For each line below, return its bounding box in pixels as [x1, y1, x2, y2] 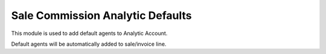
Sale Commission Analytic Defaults [11, 9, 192, 22]
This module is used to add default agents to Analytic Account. [11, 30, 168, 37]
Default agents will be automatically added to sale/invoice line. [11, 40, 167, 47]
